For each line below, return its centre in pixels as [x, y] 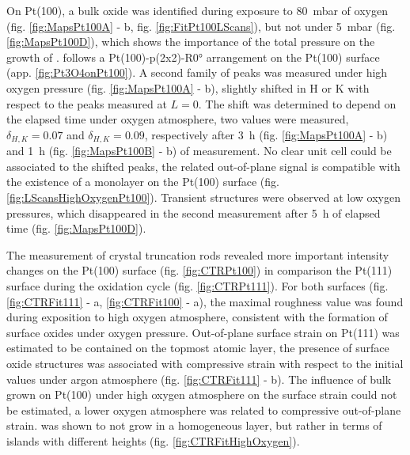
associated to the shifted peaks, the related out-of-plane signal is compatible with [203, 166]
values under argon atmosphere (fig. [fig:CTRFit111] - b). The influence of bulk [199, 379]
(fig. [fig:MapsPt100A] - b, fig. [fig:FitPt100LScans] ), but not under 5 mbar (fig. [201, 26]
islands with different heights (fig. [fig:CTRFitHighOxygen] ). [153, 440]
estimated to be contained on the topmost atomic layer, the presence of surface [198, 348]
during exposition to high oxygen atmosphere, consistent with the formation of [197, 317]
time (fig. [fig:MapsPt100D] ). [76, 228]
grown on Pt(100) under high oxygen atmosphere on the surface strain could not [202, 394]
